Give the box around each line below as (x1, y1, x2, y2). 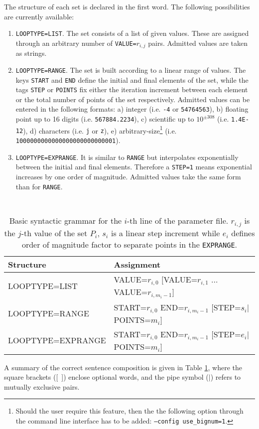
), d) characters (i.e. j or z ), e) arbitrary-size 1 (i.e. (23, 124, 177, 136)
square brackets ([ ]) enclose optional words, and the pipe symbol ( (4, 372, 209, 382)
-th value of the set (21, 227, 88, 239)
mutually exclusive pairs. (4, 381, 80, 392)
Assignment (114, 258, 161, 270)
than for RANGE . (15, 181, 63, 191)
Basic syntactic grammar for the (9, 214, 122, 226)
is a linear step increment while (111, 227, 220, 239)
